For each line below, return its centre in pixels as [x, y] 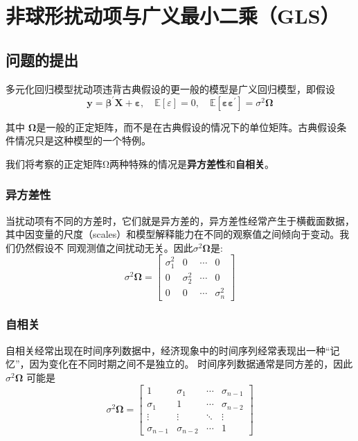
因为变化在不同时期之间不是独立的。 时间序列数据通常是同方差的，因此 [191, 364]
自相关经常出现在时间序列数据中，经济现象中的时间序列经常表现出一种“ [168, 350]
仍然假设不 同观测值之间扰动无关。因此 [104, 247]
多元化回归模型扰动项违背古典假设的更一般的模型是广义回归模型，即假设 [170, 88]
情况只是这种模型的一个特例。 [83, 140]
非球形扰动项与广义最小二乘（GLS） [173, 16]
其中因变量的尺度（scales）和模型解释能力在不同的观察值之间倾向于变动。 [173, 234]
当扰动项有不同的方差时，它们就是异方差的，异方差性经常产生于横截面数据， [180, 220]
